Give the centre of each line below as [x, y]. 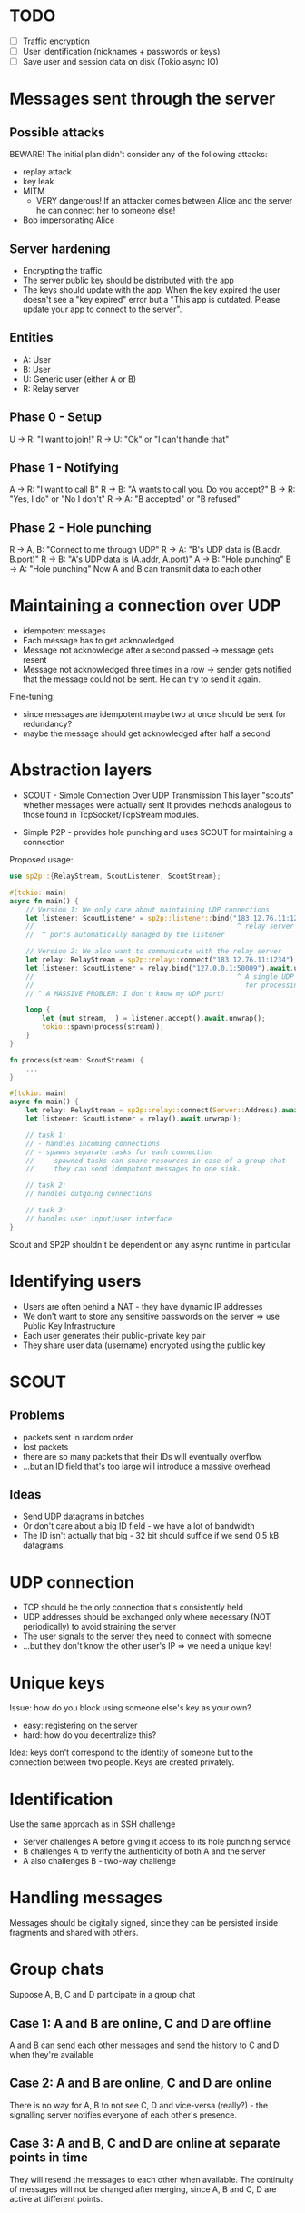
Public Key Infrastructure [69, 1326]
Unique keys [58, 1683]
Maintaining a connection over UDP [145, 606]
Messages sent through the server [143, 99]
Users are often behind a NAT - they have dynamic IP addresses [143, 1306]
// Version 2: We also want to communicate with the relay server [154, 952]
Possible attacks [57, 132]
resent [34, 660]
